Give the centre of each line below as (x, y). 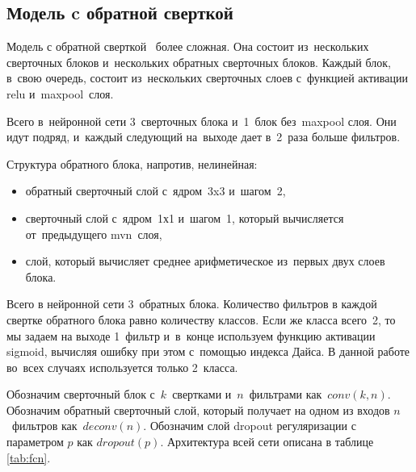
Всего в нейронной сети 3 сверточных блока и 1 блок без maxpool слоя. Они (202, 121)
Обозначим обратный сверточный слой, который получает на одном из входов (198, 409)
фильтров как (44, 426)
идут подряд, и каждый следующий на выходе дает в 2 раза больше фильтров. (204, 137)
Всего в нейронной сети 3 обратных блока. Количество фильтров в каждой (192, 304)
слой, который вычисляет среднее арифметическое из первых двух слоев (205, 261)
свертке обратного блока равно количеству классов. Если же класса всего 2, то (201, 319)
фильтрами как (286, 394)
